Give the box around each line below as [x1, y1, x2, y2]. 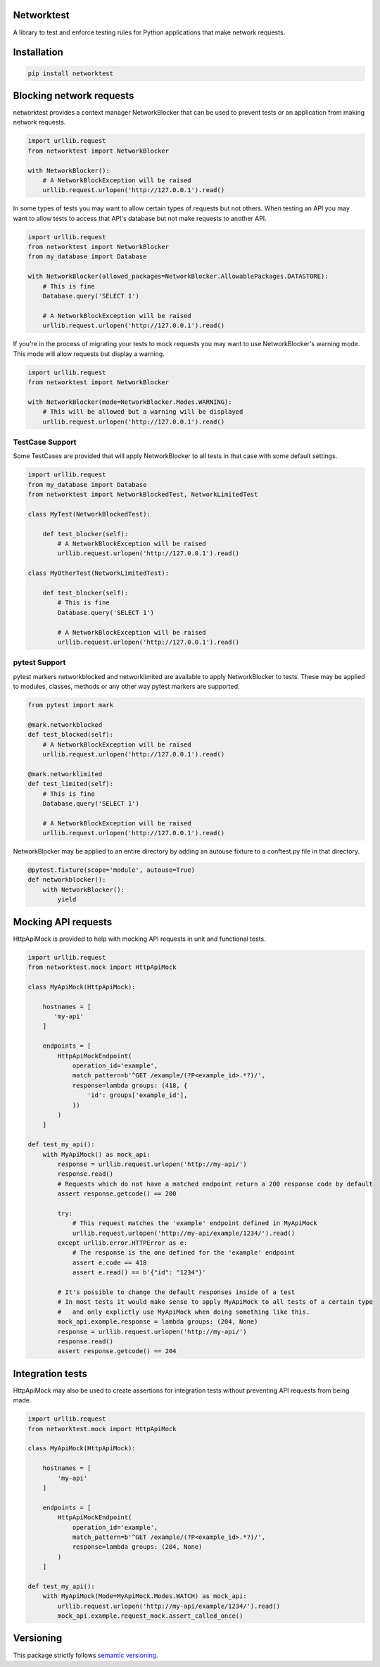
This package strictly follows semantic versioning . [13, 1651, 158, 1659]
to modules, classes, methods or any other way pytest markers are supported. [13, 683, 240, 691]
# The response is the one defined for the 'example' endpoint [72, 1249, 296, 1257]
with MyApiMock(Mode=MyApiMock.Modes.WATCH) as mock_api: [42, 1592, 247, 1600]
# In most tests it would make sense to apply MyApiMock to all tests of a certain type [57, 1298, 373, 1306]
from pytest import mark [27, 701, 114, 709]
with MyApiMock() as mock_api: [42, 1151, 151, 1158]
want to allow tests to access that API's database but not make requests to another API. [13, 214, 267, 222]
